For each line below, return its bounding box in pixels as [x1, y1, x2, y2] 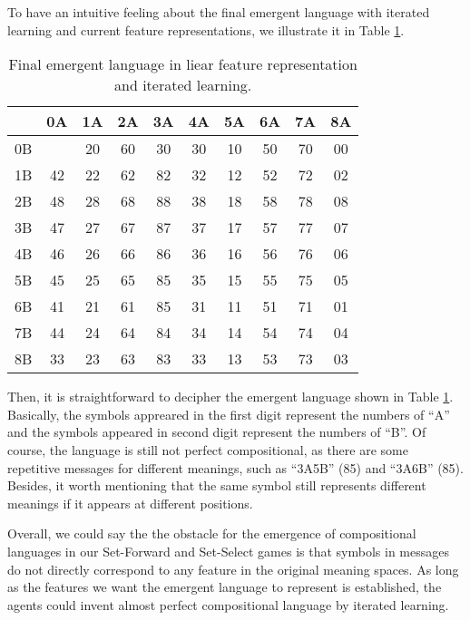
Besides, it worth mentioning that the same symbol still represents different [7, 476, 426, 495]
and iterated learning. [114, 74, 252, 96]
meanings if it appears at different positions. [7, 493, 253, 512]
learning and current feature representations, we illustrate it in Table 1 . [7, 20, 405, 39]
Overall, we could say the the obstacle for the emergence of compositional [7, 524, 416, 543]
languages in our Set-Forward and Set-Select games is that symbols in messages [7, 541, 449, 560]
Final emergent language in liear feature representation [8, 53, 357, 75]
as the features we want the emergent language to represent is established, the [7, 577, 442, 596]
